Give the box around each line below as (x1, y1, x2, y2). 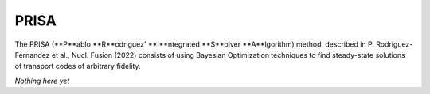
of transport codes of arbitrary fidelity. (14, 62, 141, 71)
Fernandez (14, 50, 51, 59)
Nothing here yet (14, 76, 70, 85)
